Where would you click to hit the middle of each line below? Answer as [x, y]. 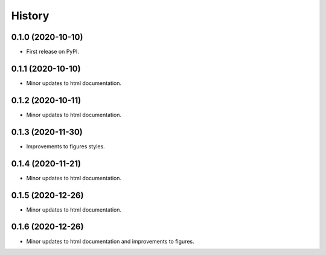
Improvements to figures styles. [66, 146]
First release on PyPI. [53, 52]
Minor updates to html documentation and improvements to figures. [110, 241]
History [30, 16]
